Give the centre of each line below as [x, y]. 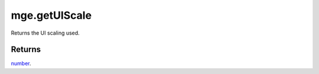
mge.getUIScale [51, 15]
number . [21, 63]
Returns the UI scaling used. [45, 33]
